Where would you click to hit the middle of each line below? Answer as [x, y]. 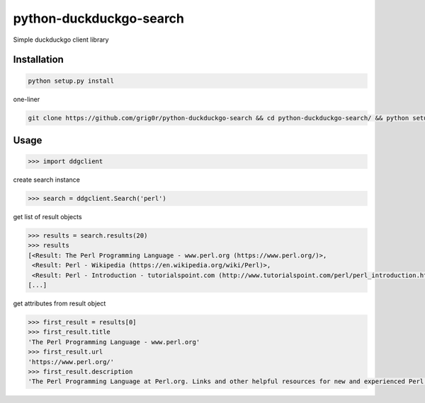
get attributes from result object [59, 303]
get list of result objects [47, 217]
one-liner [27, 99]
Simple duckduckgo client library [61, 40]
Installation [38, 60]
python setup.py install [71, 81]
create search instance [47, 180]
